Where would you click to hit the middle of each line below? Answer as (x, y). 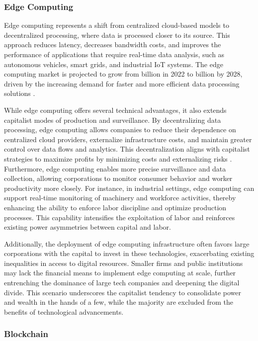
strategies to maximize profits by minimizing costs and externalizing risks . (118, 158)
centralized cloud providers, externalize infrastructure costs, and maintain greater (128, 139)
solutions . (20, 93)
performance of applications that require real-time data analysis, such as (114, 54)
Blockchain (26, 334)
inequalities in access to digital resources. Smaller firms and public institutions (124, 263)
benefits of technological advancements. (64, 311)
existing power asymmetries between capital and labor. (87, 227)
